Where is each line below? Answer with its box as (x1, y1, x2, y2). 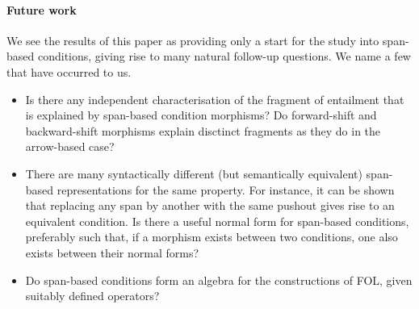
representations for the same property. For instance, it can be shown (57, 181, 395, 198)
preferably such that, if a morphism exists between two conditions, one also (25, 228, 398, 245)
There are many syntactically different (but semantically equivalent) (25, 165, 362, 182)
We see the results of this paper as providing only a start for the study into (6, 31, 379, 48)
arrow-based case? (25, 138, 115, 155)
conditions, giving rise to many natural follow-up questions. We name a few (37, 48, 411, 65)
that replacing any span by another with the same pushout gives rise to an (25, 197, 395, 214)
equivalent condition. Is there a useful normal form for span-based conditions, (25, 212, 409, 229)
